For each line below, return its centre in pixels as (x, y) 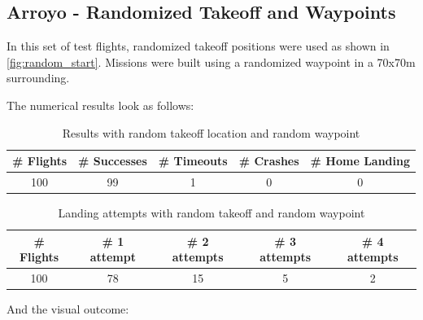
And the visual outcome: (68, 309)
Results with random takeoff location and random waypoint (211, 132)
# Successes (113, 161)
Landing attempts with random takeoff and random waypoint (211, 213)
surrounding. (38, 78)
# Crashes (269, 161)
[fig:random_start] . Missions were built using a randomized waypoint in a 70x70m (211, 61)
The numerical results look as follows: (100, 105)
